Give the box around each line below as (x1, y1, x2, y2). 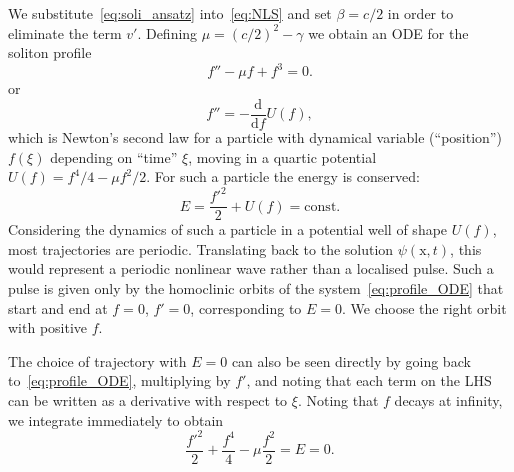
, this (450, 238, 482, 259)
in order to (387, 3, 454, 23)
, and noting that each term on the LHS (246, 370, 492, 391)
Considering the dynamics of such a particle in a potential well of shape (8, 219, 448, 240)
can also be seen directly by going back (231, 350, 471, 371)
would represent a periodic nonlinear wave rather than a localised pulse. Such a (8, 258, 494, 279)
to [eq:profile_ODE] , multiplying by (8, 370, 231, 391)
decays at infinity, (394, 390, 503, 411)
